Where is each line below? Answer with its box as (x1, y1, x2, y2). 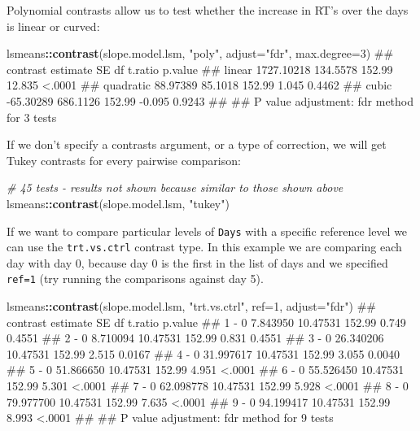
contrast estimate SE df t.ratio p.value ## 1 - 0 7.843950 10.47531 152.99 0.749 (7, 313, 406, 330)
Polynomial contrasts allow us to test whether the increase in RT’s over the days (7, 2, 409, 18)
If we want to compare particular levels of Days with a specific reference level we (7, 222, 408, 239)
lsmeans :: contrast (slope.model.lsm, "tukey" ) (7, 194, 230, 211)
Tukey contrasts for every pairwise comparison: (7, 151, 241, 168)
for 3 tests (7, 108, 57, 125)
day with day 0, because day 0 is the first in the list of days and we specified (7, 254, 388, 271)
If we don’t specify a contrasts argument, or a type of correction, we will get (7, 136, 387, 153)
